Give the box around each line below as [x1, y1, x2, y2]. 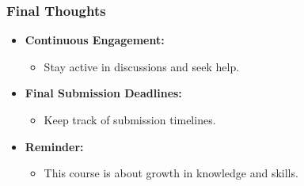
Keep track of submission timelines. [44, 112, 216, 127]
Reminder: [25, 138, 84, 154]
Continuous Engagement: [25, 32, 165, 48]
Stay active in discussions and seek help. [44, 58, 240, 74]
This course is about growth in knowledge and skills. [44, 165, 298, 181]
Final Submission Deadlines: [25, 85, 182, 101]
